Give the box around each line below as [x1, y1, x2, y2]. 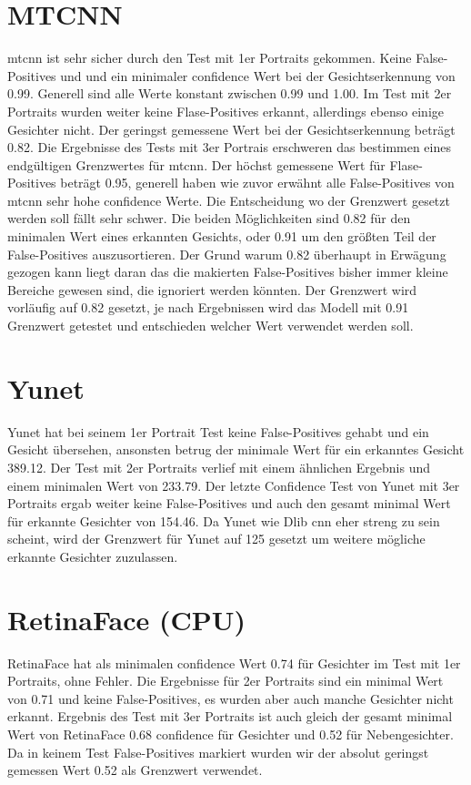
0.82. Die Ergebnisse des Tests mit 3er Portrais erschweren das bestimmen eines [7, 138, 451, 157]
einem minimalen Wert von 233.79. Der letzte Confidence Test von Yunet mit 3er [7, 475, 460, 494]
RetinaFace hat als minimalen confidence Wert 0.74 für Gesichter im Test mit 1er [7, 653, 461, 672]
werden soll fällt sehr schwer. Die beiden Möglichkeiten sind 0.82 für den [7, 209, 411, 228]
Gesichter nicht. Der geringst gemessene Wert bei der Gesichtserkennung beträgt [7, 119, 456, 138]
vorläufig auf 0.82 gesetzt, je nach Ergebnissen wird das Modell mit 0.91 [7, 298, 409, 317]
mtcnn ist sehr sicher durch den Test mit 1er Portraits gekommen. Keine [7, 48, 412, 67]
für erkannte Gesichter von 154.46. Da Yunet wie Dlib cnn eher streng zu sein [7, 511, 440, 530]
